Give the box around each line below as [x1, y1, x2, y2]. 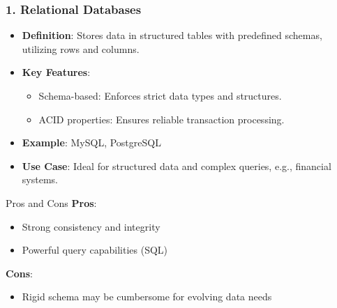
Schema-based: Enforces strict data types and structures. [38, 88, 282, 102]
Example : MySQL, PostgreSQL [22, 135, 161, 150]
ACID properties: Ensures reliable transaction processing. [38, 111, 285, 126]
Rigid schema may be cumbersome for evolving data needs [22, 289, 272, 304]
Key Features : [22, 65, 91, 79]
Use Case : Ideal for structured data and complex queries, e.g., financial [22, 158, 331, 173]
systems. [22, 172, 58, 187]
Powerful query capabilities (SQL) [22, 242, 168, 257]
